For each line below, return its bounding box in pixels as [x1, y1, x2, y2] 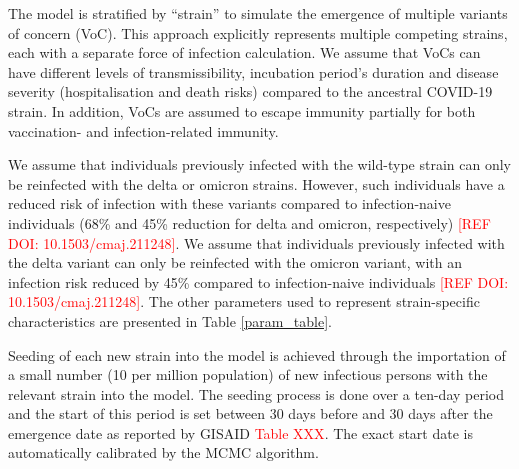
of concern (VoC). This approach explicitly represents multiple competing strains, [8, 22, 508, 43]
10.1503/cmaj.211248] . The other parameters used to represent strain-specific [8, 291, 480, 312]
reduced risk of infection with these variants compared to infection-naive [8, 193, 451, 214]
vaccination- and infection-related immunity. [8, 120, 279, 141]
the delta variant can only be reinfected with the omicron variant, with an [8, 252, 463, 273]
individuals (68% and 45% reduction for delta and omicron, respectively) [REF [8, 212, 491, 233]
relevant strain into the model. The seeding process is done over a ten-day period [8, 383, 504, 404]
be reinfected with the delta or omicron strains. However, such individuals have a [8, 173, 505, 194]
